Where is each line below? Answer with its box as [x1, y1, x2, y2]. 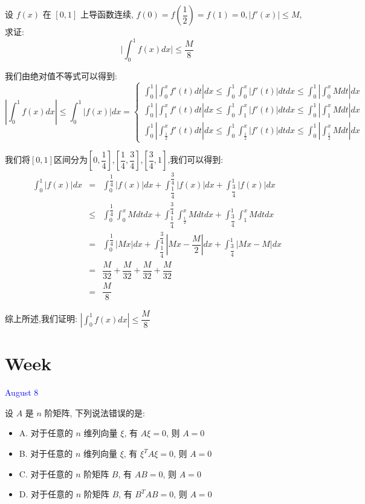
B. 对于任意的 [19, 447, 73, 460]
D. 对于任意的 [19, 488, 74, 500]
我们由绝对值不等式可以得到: [5, 69, 117, 82]
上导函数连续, [80, 8, 134, 20]
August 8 [5, 386, 39, 399]
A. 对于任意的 [19, 427, 73, 439]
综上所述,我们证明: [5, 312, 77, 325]
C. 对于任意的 [19, 467, 73, 480]
